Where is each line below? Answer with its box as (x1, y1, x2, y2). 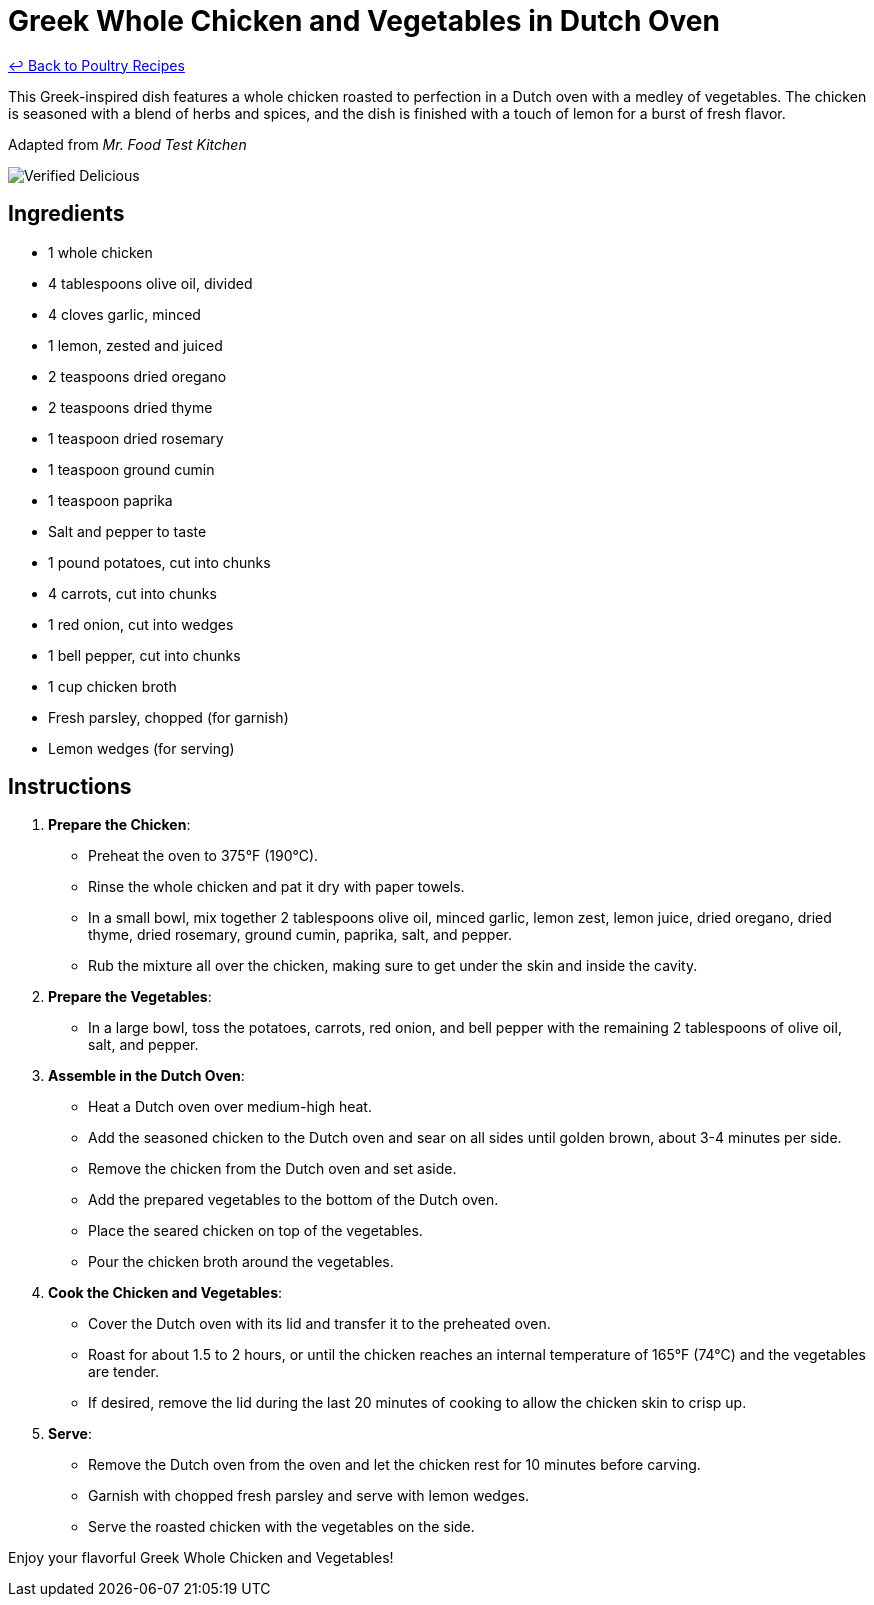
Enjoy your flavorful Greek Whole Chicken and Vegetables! (8, 1549, 394, 1567)
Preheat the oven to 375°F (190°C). (88, 847, 319, 865)
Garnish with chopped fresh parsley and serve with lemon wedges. (88, 1487, 530, 1505)
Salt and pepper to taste (48, 522, 207, 540)
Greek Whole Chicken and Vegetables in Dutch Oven (8, 4, 720, 38)
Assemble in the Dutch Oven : (48, 1067, 245, 1085)
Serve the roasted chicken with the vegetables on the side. (88, 1518, 475, 1536)
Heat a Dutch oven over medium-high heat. (88, 1098, 372, 1116)
